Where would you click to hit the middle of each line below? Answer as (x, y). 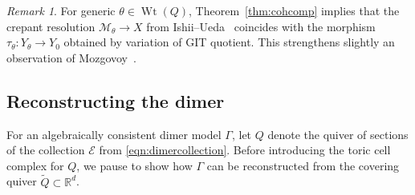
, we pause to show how (134, 165)
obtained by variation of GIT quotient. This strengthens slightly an (229, 42)
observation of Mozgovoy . (71, 57)
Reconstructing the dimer (116, 100)
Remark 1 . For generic (61, 10)
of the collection (46, 150)
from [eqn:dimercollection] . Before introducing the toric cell (245, 150)
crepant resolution (51, 26)
